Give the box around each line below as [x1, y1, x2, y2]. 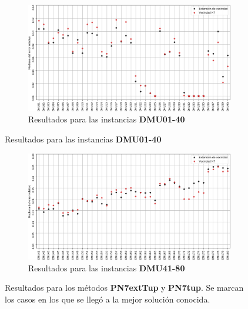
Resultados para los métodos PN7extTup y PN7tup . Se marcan [5, 281, 244, 294]
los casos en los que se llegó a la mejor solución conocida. [5, 293, 210, 305]
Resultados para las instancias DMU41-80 [28, 261, 185, 274]
